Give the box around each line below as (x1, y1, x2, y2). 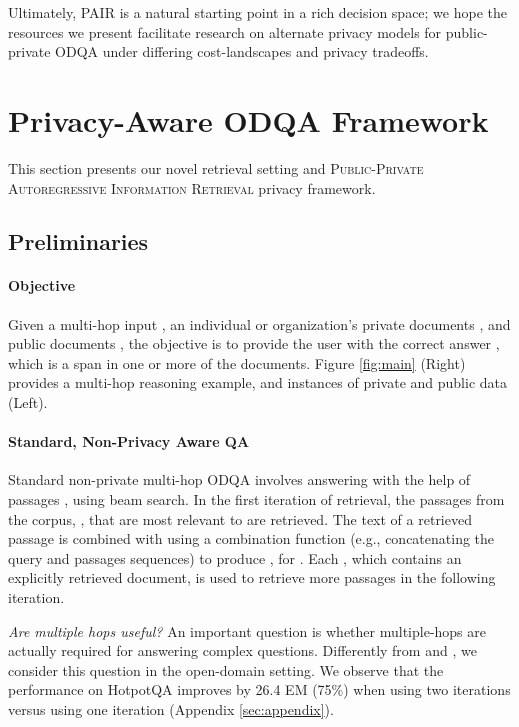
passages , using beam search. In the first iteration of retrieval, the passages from (8, 489, 505, 510)
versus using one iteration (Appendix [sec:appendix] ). (8, 698, 334, 719)
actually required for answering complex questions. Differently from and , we (8, 640, 477, 661)
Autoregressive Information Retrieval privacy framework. (8, 177, 376, 198)
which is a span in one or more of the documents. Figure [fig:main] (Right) (8, 352, 466, 373)
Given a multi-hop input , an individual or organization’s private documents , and (8, 313, 511, 334)
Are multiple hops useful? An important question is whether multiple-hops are (8, 620, 486, 641)
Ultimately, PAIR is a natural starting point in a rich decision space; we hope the (8, 2, 507, 22)
